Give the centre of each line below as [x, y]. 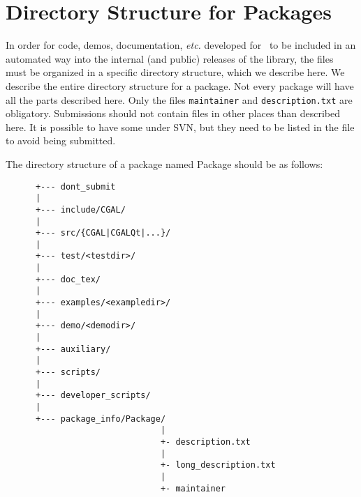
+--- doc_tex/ [68, 279]
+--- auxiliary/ [73, 349]
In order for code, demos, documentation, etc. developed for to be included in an [181, 45]
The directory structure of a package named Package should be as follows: [164, 163]
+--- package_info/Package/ [101, 419]
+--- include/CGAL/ [80, 209]
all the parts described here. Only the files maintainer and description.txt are [179, 99]
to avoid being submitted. [61, 140]
